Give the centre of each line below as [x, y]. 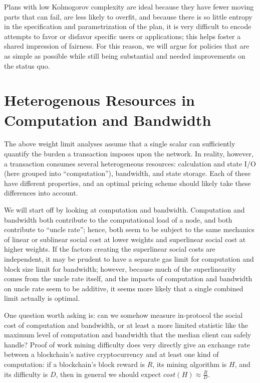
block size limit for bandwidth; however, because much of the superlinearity [120, 268]
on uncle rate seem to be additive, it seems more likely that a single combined [124, 288]
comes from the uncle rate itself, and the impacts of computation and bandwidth [128, 278]
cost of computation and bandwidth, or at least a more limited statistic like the [126, 325]
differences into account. [41, 193]
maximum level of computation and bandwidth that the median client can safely [128, 335]
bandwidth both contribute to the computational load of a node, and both [118, 219]
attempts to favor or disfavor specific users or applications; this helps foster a [122, 36]
